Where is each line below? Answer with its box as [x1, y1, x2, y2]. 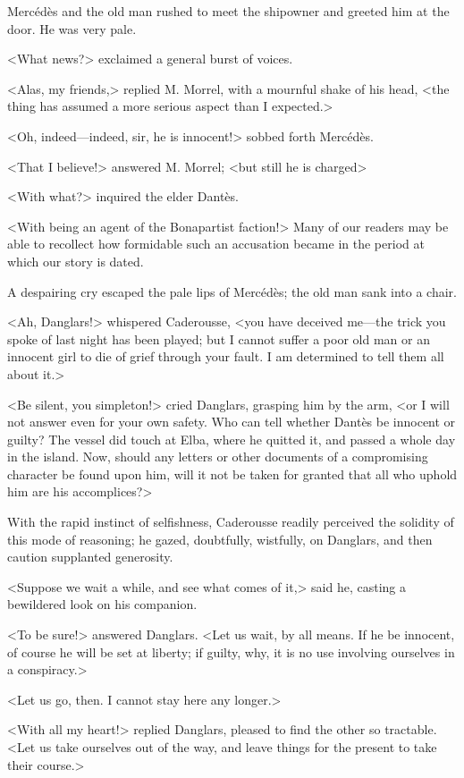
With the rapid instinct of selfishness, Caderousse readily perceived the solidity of [7, 512, 454, 531]
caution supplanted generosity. [7, 547, 173, 566]
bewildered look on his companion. [7, 595, 198, 613]
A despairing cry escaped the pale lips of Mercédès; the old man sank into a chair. [7, 282, 457, 300]
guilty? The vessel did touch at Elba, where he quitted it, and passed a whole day [7, 429, 456, 448]
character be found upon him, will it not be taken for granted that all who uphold [7, 464, 458, 483]
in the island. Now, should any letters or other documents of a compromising [7, 447, 428, 466]
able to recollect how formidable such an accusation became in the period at [7, 234, 425, 253]
